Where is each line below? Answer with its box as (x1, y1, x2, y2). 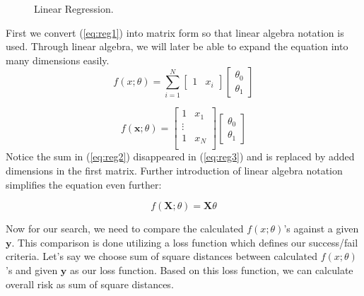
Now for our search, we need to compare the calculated (6, 221, 244, 236)
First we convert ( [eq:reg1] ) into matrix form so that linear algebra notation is (6, 25, 344, 40)
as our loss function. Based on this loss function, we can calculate (70, 262, 353, 277)
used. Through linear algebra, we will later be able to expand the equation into (6, 39, 348, 54)
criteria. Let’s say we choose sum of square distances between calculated (6, 249, 317, 264)
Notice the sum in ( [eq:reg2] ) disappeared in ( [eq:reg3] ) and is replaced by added (6, 149, 355, 164)
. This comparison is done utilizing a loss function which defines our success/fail (11, 235, 358, 249)
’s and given (6, 262, 58, 277)
